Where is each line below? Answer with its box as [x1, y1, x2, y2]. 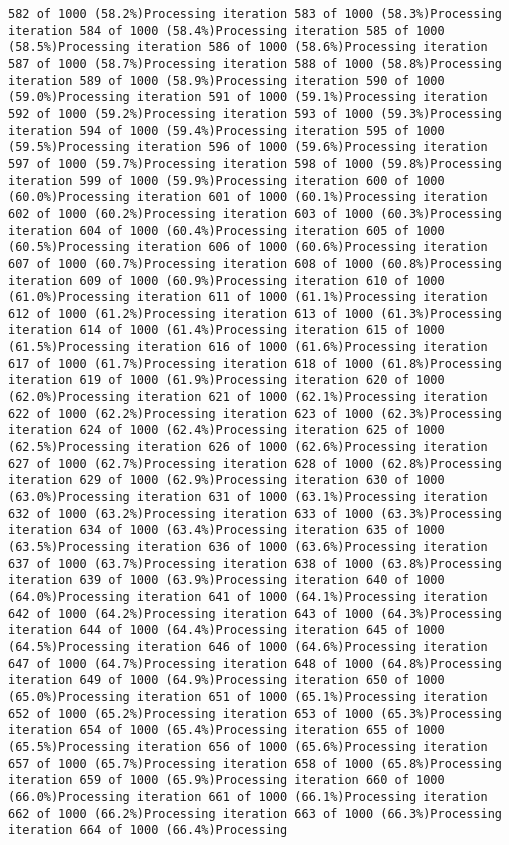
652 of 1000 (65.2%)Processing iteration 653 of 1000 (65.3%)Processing [8, 706, 502, 721]
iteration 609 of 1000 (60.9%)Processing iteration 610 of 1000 [8, 273, 445, 288]
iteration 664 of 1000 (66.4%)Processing [8, 823, 288, 838]
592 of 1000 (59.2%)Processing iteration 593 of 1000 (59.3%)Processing [8, 106, 502, 121]
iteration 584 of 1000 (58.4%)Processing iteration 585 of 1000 [8, 23, 445, 38]
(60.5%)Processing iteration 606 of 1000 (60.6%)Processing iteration [8, 240, 488, 255]
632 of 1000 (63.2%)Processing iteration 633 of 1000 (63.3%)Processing [8, 506, 502, 521]
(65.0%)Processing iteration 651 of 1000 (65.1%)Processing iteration [8, 689, 488, 704]
